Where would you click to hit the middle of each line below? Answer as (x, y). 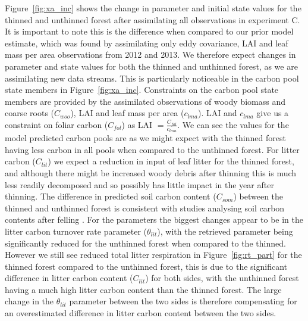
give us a (273, 113)
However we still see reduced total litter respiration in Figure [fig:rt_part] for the (153, 255)
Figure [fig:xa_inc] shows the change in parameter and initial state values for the (153, 8)
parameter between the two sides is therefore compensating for (183, 301)
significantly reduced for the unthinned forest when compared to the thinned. (145, 243)
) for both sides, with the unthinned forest (222, 278)
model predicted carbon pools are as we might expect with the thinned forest (145, 138)
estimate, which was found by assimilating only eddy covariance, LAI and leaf (147, 43)
